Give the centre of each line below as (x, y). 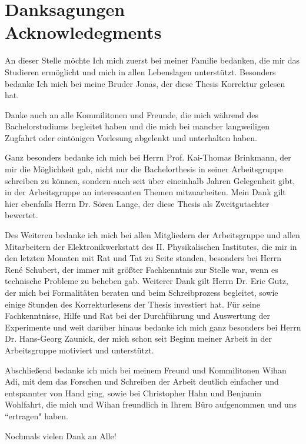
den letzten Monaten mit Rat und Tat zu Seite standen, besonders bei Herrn (143, 258)
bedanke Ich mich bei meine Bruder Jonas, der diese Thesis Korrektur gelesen (145, 83)
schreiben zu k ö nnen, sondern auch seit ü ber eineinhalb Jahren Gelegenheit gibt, (150, 180)
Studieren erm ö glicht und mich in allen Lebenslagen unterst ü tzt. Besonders (140, 71)
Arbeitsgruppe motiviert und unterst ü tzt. (79, 350)
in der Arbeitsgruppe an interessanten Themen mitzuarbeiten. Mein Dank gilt (145, 192)
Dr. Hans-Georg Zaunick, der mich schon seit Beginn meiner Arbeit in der (138, 338)
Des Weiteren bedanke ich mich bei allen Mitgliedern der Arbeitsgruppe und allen (152, 235)
